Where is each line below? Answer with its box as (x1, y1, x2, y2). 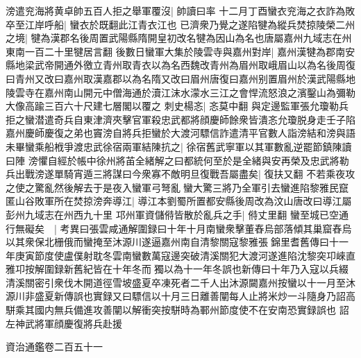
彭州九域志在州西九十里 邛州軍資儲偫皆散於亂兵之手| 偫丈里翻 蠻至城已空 (6, 207, 339, 221)
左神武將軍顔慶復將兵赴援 (6, 316, 122, 330)
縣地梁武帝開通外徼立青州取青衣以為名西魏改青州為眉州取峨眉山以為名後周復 (6, 58, 355, 72)
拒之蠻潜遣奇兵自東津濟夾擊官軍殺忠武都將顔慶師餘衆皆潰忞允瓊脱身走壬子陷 (6, 112, 355, 126)
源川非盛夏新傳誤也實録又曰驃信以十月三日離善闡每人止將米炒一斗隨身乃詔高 (6, 289, 355, 303)
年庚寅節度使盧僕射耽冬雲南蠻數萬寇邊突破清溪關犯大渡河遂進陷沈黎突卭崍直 (6, 248, 355, 262)
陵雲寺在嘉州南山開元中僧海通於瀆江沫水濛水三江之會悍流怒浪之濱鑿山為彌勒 (6, 85, 355, 99)
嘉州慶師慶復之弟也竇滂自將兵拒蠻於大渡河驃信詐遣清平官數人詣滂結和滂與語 (6, 126, 355, 140)
